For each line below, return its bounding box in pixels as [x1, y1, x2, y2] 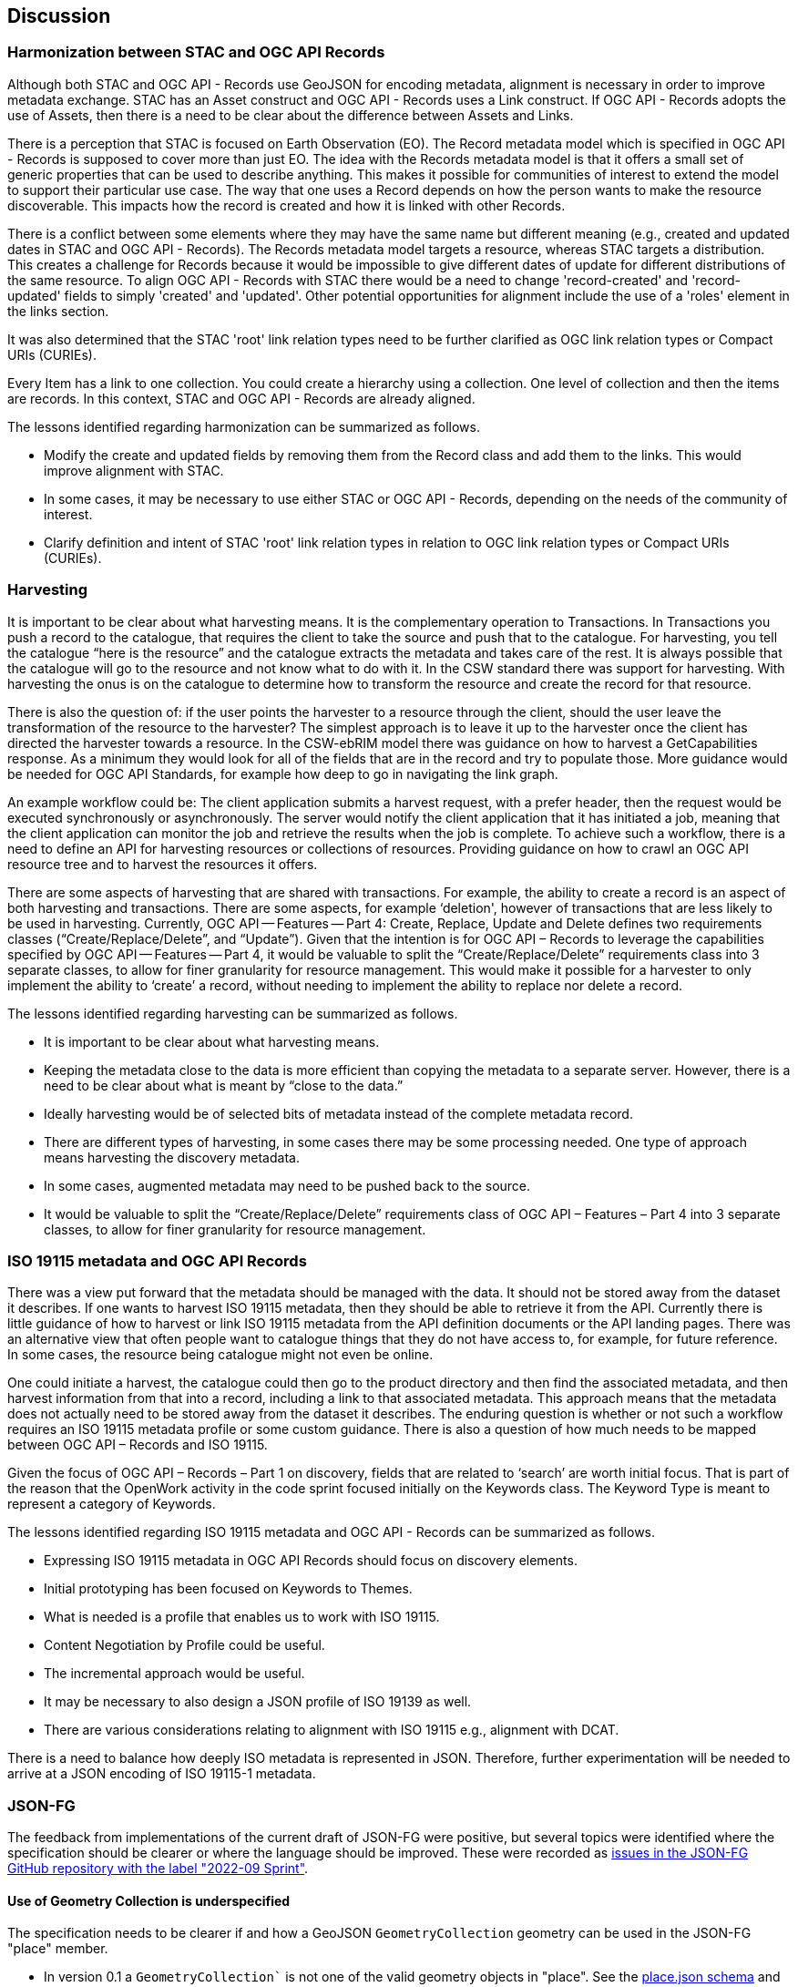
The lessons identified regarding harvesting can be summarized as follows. [7, 1005, 458, 1021]
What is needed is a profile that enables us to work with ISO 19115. [44, 1609, 440, 1625]
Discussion [7, 5, 111, 27]
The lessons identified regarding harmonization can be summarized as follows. [7, 418, 480, 435]
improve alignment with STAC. [44, 462, 224, 478]
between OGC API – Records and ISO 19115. [7, 1437, 268, 1453]
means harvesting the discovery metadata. [44, 1149, 300, 1165]
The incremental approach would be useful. [44, 1665, 305, 1682]
